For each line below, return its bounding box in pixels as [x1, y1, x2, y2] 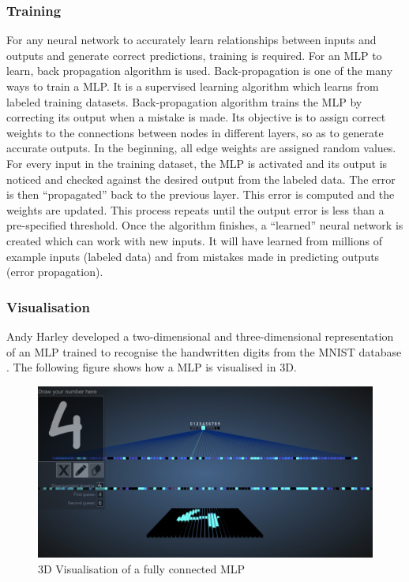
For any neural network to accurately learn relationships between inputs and [6, 32, 377, 48]
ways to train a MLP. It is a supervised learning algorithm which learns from [6, 78, 379, 94]
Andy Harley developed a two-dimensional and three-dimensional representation [6, 327, 394, 344]
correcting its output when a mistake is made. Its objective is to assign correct [6, 109, 386, 125]
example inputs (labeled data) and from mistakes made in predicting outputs [6, 248, 380, 264]
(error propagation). [6, 263, 103, 280]
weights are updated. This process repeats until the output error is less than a [6, 201, 385, 218]
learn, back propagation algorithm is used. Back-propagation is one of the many [6, 62, 393, 79]
